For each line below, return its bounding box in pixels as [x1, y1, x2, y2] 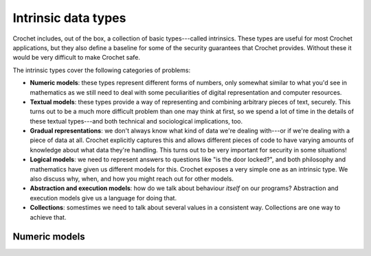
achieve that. [30, 213, 67, 221]
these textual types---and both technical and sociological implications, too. [30, 117, 243, 125]
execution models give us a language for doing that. [30, 194, 177, 202]
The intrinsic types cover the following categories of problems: [12, 66, 191, 74]
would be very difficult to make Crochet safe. [12, 54, 141, 62]
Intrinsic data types [12, 10, 126, 25]
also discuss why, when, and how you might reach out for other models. [30, 175, 234, 183]
